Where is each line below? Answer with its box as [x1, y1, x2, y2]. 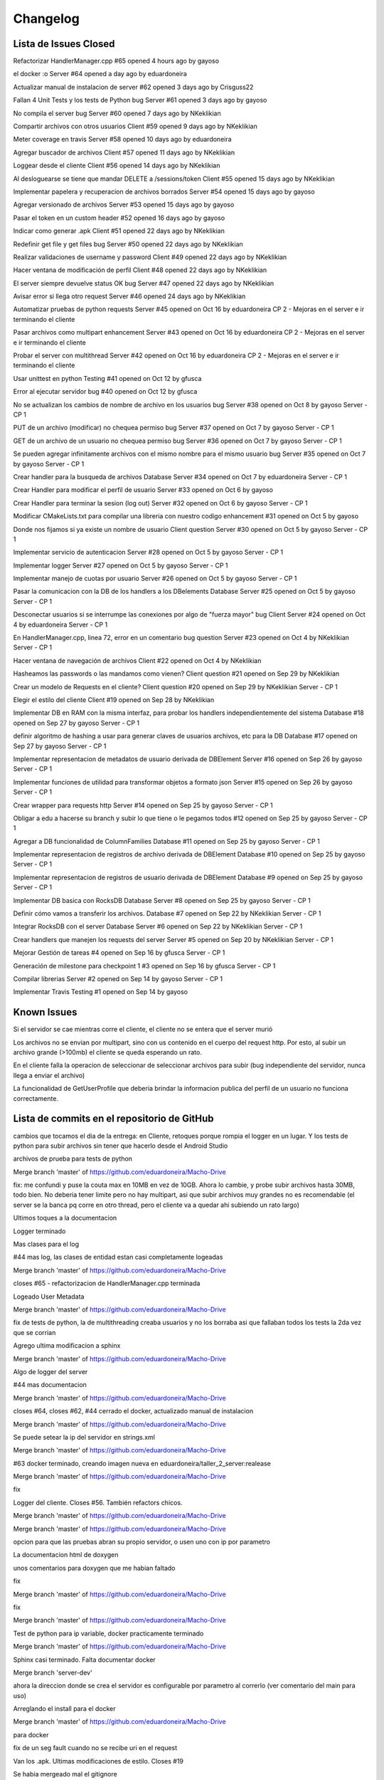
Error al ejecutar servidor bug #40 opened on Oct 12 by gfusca [13, 387, 198, 396]
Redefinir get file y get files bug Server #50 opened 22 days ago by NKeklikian [13, 239, 243, 248]
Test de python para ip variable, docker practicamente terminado [13, 1629, 204, 1638]
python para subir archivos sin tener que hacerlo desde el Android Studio [13, 1141, 228, 1150]
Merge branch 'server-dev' [13, 1668, 92, 1677]
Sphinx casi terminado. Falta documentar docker [13, 1655, 156, 1664]
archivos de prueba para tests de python [13, 1154, 133, 1163]
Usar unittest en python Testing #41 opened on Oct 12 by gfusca [13, 374, 202, 382]
